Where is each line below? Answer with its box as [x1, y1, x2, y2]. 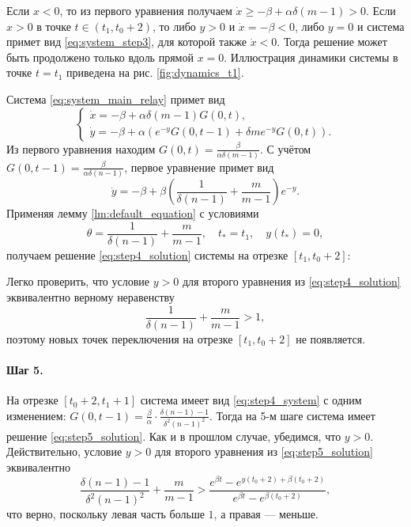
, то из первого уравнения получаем [59, 2, 232, 18]
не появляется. [296, 330, 366, 347]
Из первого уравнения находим [6, 140, 156, 157]
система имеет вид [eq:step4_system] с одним [140, 392, 362, 408]
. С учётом [259, 140, 311, 157]
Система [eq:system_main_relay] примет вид [6, 90, 225, 107]
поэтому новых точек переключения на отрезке [6, 330, 233, 347]
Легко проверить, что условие [6, 273, 150, 290]
